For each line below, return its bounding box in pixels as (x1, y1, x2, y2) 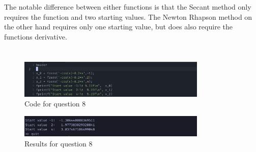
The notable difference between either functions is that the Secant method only (4, 2, 251, 12)
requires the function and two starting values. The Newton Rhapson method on (4, 11, 252, 22)
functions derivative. (4, 31, 67, 42)
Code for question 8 (24, 98, 86, 109)
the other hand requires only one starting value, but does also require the (4, 21, 233, 32)
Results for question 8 (24, 138, 93, 148)
